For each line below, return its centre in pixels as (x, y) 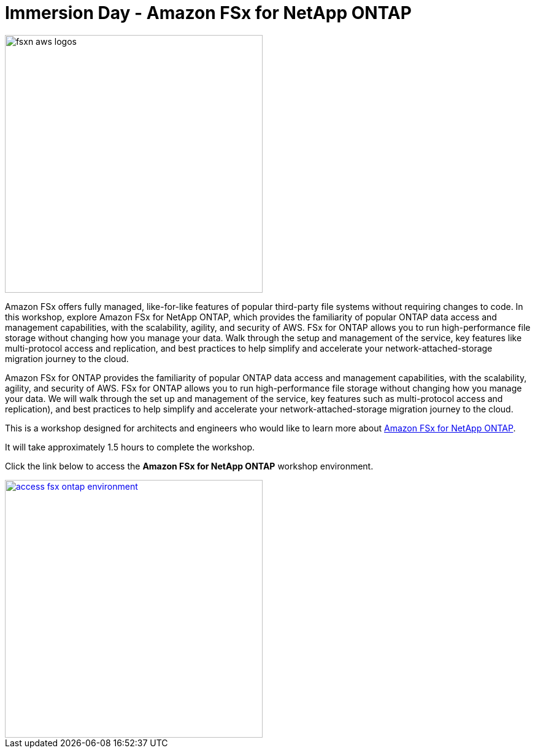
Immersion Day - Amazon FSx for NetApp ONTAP (208, 13)
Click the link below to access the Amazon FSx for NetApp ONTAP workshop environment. (189, 466)
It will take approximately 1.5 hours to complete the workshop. (130, 447)
